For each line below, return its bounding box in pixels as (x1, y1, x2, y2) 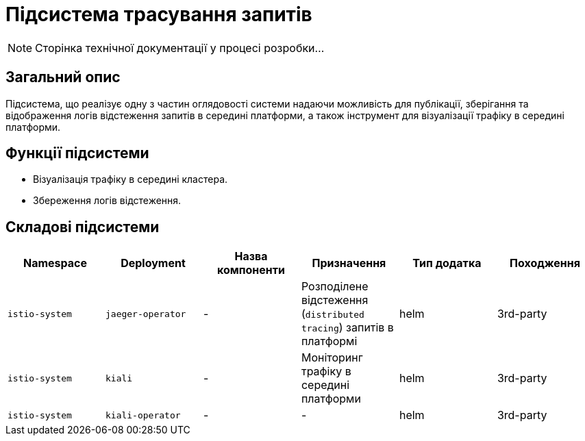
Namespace (23, 256, 88, 270)
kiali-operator (105, 409, 181, 420)
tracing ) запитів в (301, 320, 394, 335)
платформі (301, 334, 358, 349)
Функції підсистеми (5, 144, 149, 162)
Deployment (121, 256, 186, 270)
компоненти (216, 263, 285, 277)
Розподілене (301, 279, 369, 294)
